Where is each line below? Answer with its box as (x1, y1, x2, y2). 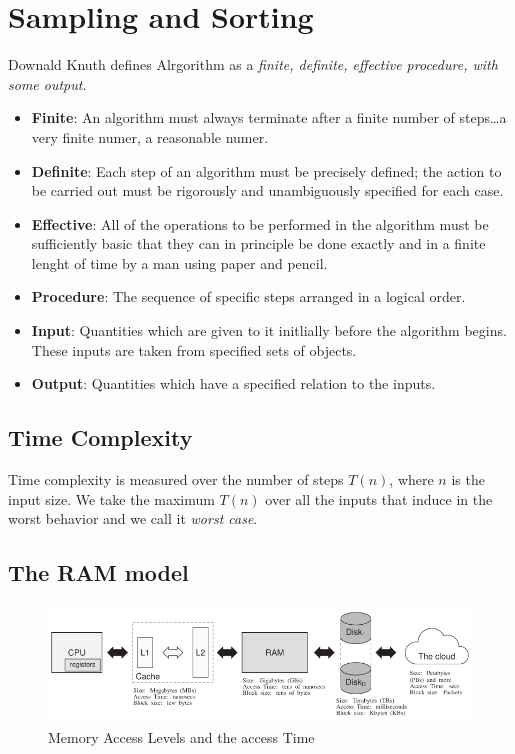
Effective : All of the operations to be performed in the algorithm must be (31, 213, 489, 234)
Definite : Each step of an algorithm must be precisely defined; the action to (31, 160, 502, 181)
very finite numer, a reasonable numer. (31, 126, 269, 147)
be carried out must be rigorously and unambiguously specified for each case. (31, 180, 504, 201)
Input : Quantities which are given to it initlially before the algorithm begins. (31, 320, 507, 341)
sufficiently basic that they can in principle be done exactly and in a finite (31, 233, 486, 254)
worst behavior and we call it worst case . (8, 508, 258, 529)
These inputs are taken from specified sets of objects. (31, 339, 357, 360)
